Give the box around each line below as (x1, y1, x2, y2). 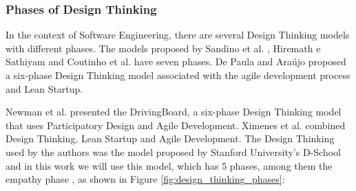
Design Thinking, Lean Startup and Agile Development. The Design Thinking (6, 131, 335, 146)
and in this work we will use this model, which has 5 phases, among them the (6, 158, 333, 172)
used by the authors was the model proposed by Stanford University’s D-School (6, 144, 341, 159)
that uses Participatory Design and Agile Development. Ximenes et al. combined (6, 117, 346, 132)
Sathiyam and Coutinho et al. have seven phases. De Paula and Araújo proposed (6, 54, 346, 69)
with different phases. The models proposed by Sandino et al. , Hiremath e (6, 41, 321, 55)
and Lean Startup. (6, 81, 83, 95)
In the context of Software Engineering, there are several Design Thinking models (6, 27, 350, 42)
